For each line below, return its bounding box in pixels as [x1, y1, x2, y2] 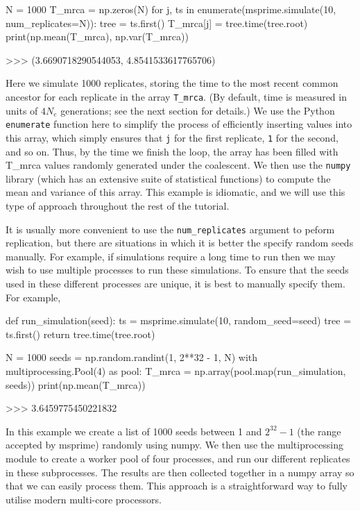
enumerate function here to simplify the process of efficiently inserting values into [6, 117, 352, 131]
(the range [297, 424, 341, 438]
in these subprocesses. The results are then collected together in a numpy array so [6, 464, 354, 479]
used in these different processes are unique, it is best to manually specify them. [6, 276, 345, 290]
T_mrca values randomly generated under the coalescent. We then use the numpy [6, 158, 351, 172]
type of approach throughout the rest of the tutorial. [6, 198, 230, 212]
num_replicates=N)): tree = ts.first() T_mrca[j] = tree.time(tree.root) [6, 15, 308, 30]
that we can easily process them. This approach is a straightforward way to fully [6, 478, 348, 493]
